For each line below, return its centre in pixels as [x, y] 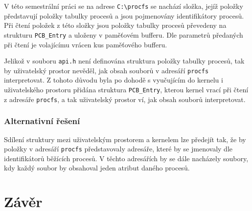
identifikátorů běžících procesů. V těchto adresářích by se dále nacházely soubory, [126, 158]
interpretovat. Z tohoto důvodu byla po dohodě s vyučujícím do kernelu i [114, 80]
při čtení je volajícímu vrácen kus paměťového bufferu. [86, 44]
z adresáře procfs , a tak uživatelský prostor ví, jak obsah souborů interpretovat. [125, 99]
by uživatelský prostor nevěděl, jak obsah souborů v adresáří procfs [106, 70]
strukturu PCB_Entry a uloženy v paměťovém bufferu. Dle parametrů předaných [124, 34]
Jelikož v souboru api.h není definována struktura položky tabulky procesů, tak [124, 61]
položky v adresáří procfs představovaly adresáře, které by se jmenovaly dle [118, 149]
